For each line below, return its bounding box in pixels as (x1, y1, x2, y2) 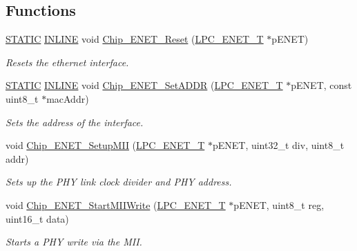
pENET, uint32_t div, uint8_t (212, 138, 345, 152)
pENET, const (291, 78, 352, 92)
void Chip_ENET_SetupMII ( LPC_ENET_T (6, 138, 205, 152)
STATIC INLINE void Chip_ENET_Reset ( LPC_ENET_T (6, 32, 264, 46)
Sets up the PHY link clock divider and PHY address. (6, 174, 232, 189)
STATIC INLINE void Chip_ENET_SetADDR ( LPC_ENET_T (6, 78, 283, 92)
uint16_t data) (6, 211, 69, 225)
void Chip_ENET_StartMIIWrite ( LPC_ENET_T (6, 197, 226, 212)
